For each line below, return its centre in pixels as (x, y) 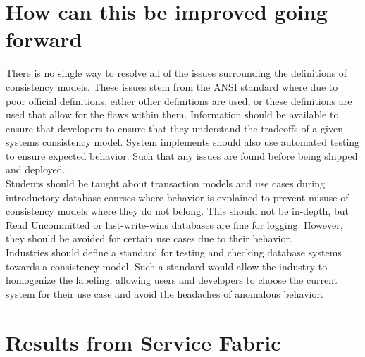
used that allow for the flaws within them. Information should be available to (172, 114)
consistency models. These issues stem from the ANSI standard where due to (172, 86)
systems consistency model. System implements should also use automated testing (183, 142)
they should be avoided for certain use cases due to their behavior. (149, 238)
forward (44, 39)
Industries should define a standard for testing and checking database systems (174, 252)
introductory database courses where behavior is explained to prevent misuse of (177, 197)
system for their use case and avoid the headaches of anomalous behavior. (165, 293)
